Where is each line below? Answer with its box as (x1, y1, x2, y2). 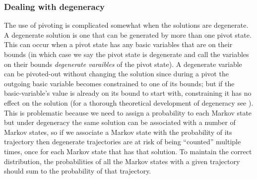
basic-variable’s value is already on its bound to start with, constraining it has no (4, 88, 252, 98)
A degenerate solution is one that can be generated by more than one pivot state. (4, 29, 252, 40)
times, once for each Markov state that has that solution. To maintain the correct (4, 146, 252, 156)
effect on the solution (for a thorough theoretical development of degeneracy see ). (4, 97, 254, 108)
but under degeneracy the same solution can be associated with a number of (4, 117, 236, 127)
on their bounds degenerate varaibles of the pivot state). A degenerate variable (4, 59, 242, 69)
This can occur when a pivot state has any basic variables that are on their (4, 39, 233, 50)
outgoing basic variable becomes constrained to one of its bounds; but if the (4, 78, 235, 88)
